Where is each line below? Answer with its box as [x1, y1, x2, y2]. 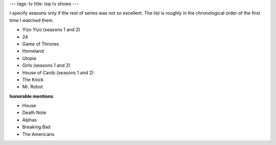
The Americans [22, 131, 55, 137]
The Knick [22, 77, 44, 83]
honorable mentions [9, 93, 54, 99]
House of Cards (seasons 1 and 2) [22, 69, 94, 76]
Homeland [22, 48, 44, 54]
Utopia [22, 55, 37, 61]
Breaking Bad [22, 124, 51, 130]
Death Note [22, 110, 47, 116]
